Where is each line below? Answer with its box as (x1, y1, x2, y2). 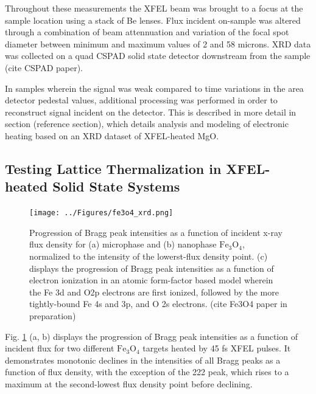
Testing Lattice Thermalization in (5, 159, 222, 178)
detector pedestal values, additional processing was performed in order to (5, 94, 278, 106)
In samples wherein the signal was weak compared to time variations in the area (5, 81, 304, 94)
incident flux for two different (5, 342, 114, 354)
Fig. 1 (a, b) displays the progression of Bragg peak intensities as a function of (5, 330, 298, 342)
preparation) (29, 309, 76, 322)
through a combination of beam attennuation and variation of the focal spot (5, 26, 289, 38)
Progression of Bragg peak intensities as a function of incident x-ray (29, 226, 283, 238)
